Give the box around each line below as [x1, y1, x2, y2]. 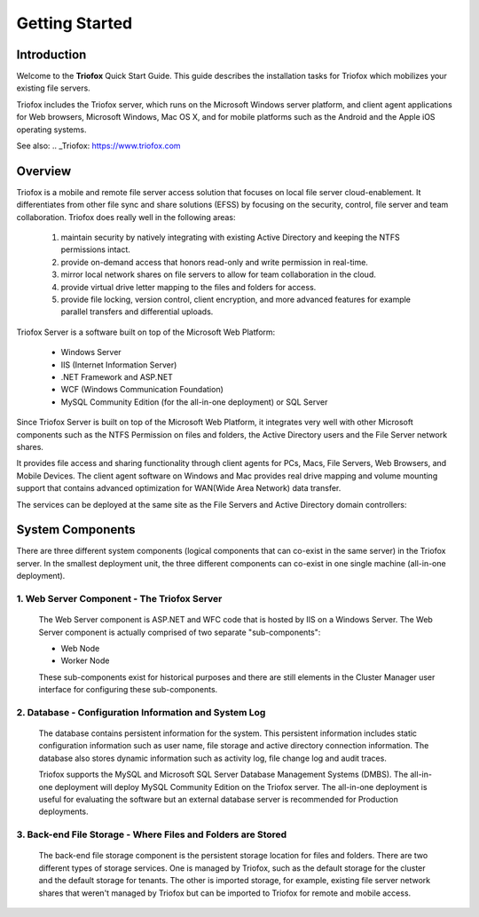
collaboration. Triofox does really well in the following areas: [16, 211, 236, 222]
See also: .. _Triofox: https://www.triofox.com [16, 140, 181, 151]
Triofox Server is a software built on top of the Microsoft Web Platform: [16, 327, 276, 337]
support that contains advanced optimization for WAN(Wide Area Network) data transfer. [16, 483, 342, 494]
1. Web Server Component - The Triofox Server [16, 592, 223, 605]
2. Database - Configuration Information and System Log [16, 706, 266, 718]
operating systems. [16, 124, 87, 135]
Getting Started [16, 13, 133, 33]
